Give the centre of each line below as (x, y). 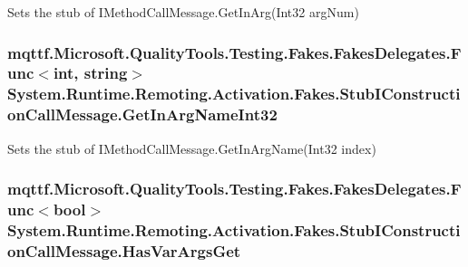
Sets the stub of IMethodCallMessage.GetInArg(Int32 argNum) (183, 12)
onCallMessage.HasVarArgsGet (124, 250)
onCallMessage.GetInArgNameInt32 (142, 114)
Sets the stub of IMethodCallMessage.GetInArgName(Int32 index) (192, 148)
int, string (90, 73)
